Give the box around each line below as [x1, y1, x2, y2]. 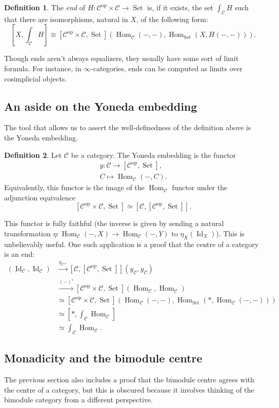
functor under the [172, 182, 228, 193]
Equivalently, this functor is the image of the [4, 182, 145, 193]
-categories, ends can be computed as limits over [91, 63, 243, 73]
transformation [4, 228, 51, 238]
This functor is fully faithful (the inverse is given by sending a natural [4, 218, 224, 229]
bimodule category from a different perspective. [4, 394, 153, 405]
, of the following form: [136, 13, 208, 24]
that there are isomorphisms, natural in [4, 13, 128, 24]
